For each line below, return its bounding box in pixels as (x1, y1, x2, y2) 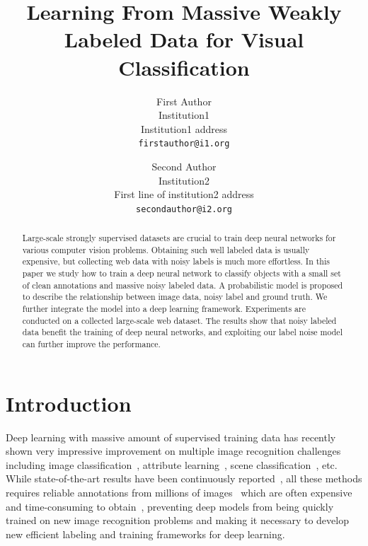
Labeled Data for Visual (64, 25, 304, 54)
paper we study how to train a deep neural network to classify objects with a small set (22, 267, 341, 279)
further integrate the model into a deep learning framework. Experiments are (22, 303, 306, 315)
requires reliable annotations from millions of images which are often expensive (6, 485, 352, 500)
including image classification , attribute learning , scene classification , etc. (6, 457, 338, 472)
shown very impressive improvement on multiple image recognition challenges (6, 443, 341, 458)
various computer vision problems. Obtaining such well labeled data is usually (22, 243, 310, 255)
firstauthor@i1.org (138, 139, 230, 149)
